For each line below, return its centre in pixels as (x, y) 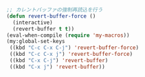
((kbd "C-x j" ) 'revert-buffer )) (57, 67)
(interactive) (33, 22)
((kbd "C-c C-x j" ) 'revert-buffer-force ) (71, 55)
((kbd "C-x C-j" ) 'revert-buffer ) (59, 61)
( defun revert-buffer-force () (51, 16)
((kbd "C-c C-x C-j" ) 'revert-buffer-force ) (74, 48)
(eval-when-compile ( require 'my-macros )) (68, 35)
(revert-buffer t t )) (44, 29)
